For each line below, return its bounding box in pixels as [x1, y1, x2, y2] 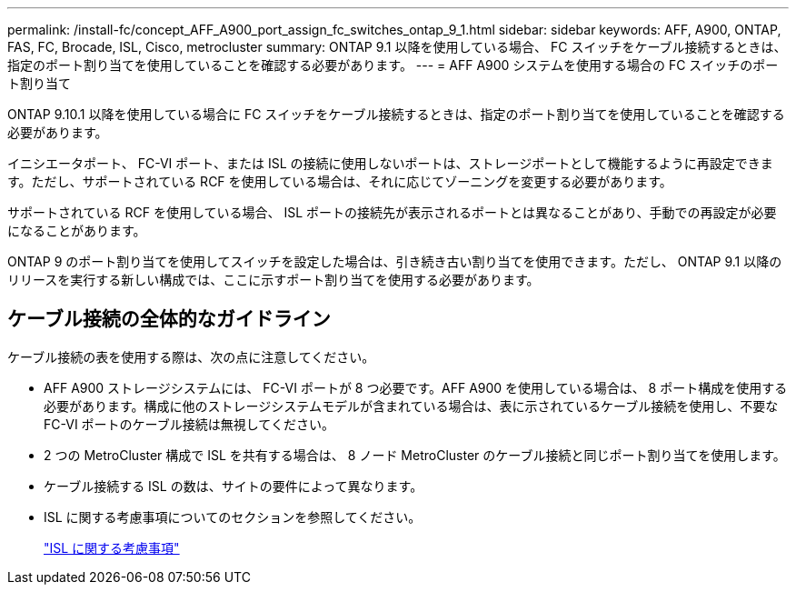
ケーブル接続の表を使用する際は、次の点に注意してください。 [7, 348, 375, 365]
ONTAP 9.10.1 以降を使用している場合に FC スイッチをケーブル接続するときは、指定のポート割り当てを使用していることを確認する [7, 106, 785, 122]
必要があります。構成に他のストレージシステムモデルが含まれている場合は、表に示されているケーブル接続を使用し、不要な [44, 397, 779, 414]
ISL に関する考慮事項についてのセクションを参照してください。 [44, 508, 422, 525]
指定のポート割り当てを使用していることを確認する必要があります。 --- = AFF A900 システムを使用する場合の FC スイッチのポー [7, 57, 779, 73]
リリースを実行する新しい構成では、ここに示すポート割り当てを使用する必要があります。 [7, 272, 540, 287]
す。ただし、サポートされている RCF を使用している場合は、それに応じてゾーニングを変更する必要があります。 [7, 174, 672, 189]
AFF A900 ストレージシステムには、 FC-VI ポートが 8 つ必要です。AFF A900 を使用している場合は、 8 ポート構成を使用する [44, 379, 788, 396]
